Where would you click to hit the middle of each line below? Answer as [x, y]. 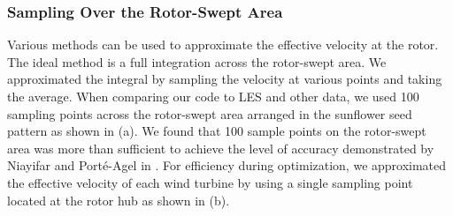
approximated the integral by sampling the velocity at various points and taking [225, 79]
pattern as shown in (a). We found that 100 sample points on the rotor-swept [217, 131]
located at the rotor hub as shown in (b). [119, 200]
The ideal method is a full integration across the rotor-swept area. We [197, 61]
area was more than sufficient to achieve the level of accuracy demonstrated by [221, 148]
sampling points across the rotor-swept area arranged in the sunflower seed [210, 113]
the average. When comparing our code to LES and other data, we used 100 [213, 96]
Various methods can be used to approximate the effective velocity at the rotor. [223, 45]
